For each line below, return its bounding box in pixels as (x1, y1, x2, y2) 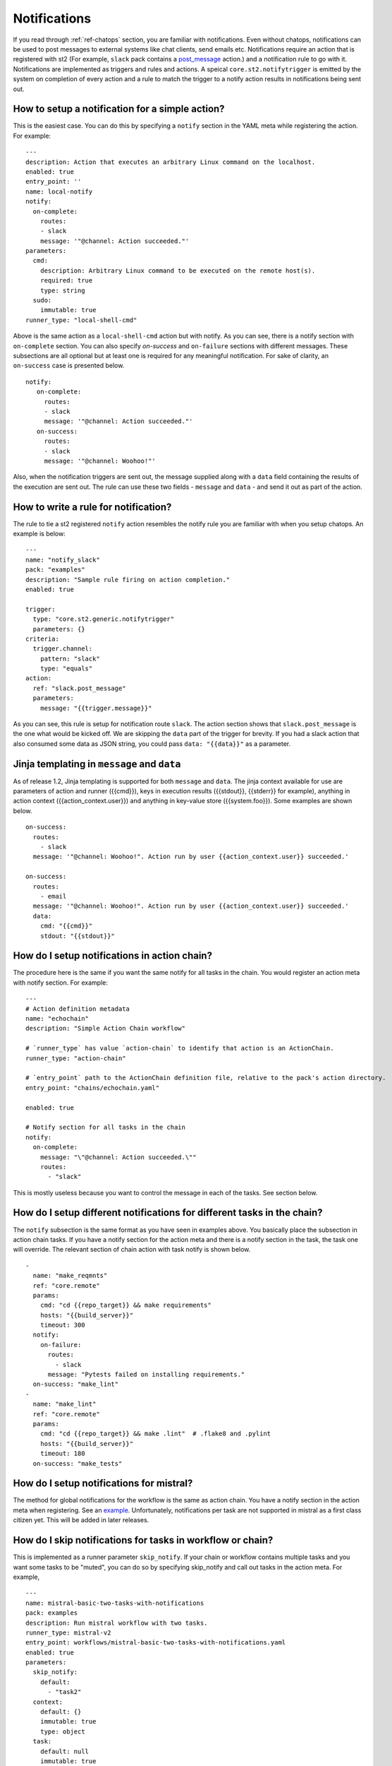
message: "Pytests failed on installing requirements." (47, 1370, 245, 1379)
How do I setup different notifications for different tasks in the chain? (13, 1207, 324, 1219)
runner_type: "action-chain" (25, 1054, 126, 1062)
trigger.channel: (32, 645, 93, 653)
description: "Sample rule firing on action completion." (25, 576, 231, 583)
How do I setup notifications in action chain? (13, 950, 213, 962)
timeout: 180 (39, 1450, 85, 1458)
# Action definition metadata (25, 1005, 130, 1013)
